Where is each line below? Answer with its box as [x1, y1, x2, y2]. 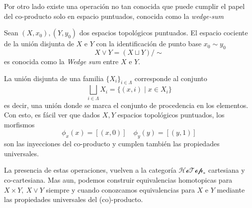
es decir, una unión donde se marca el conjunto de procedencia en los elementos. [4, 100, 249, 110]
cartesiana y [208, 165, 245, 175]
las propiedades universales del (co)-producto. [4, 194, 143, 205]
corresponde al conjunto [134, 73, 207, 83]
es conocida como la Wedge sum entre [4, 56, 119, 66]
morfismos [4, 119, 35, 129]
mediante [217, 184, 245, 195]
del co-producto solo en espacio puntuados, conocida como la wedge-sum [4, 10, 224, 21]
